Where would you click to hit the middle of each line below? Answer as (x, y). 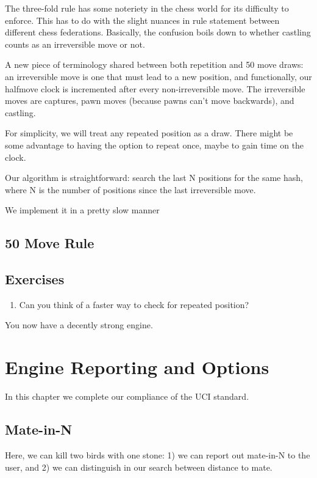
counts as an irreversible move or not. (75, 44)
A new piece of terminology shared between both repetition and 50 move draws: (154, 64)
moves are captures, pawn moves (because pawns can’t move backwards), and (150, 101)
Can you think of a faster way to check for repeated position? (134, 304)
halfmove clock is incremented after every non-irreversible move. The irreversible (155, 88)
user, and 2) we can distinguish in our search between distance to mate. (139, 467)
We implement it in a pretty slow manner (82, 210)
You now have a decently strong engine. (79, 325)
